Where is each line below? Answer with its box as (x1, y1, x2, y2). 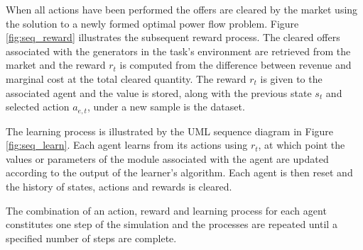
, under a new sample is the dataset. (87, 99, 245, 114)
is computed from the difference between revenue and (119, 57, 352, 72)
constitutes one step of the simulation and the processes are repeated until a (6, 217, 337, 232)
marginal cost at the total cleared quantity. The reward (6, 71, 246, 86)
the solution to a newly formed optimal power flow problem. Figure (6, 16, 299, 30)
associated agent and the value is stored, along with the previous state (6, 85, 312, 100)
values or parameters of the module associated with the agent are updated (6, 151, 329, 166)
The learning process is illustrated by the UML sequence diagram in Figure (6, 123, 334, 138)
